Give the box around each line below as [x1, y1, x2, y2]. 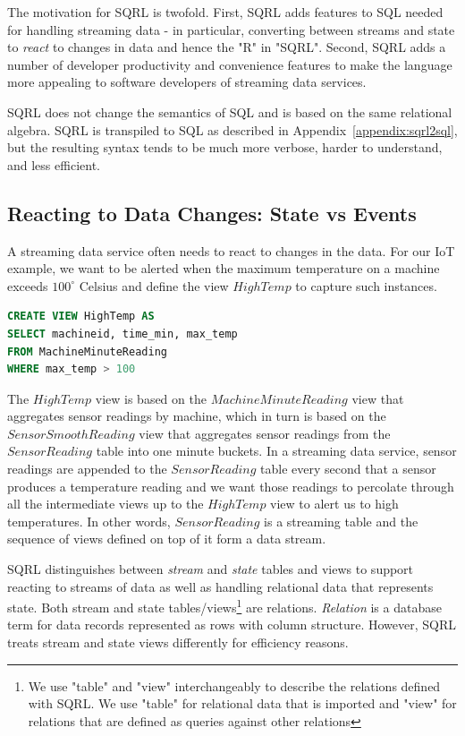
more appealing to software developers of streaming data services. [7, 73, 367, 91]
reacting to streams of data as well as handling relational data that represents [7, 577, 434, 595]
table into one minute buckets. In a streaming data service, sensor [96, 441, 457, 460]
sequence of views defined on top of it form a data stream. [7, 529, 326, 548]
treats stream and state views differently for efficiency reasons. [7, 633, 349, 652]
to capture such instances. [295, 276, 437, 295]
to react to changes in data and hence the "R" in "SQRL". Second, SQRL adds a [7, 38, 446, 56]
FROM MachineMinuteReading [7, 345, 167, 358]
